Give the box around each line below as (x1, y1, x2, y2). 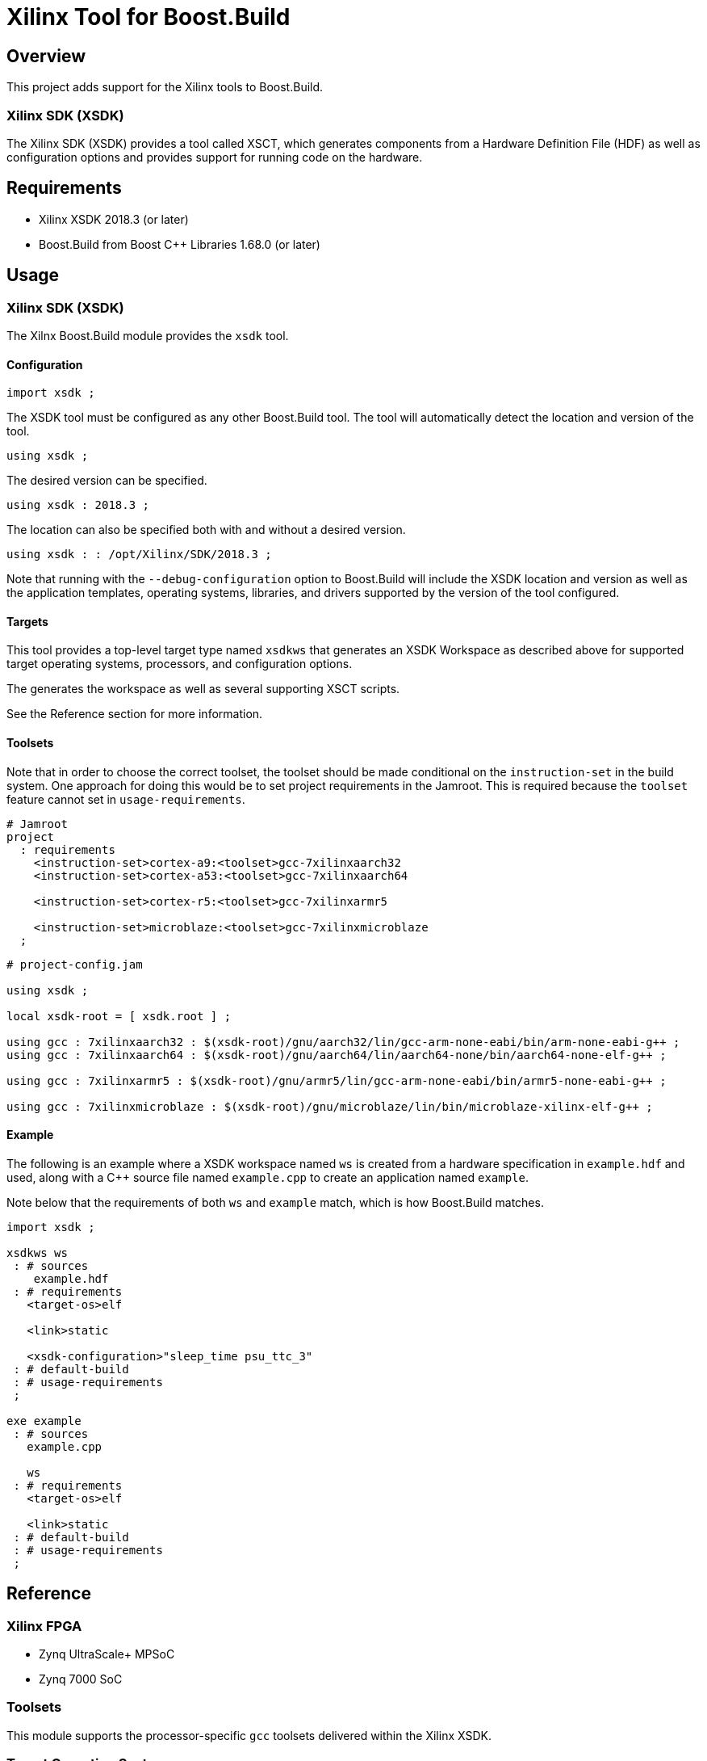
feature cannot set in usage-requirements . (6, 792, 245, 806)
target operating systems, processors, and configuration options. (6, 657, 353, 671)
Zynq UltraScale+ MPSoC (39, 1647, 175, 1662)
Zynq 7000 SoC (39, 1672, 123, 1687)
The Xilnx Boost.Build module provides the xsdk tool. (6, 328, 289, 343)
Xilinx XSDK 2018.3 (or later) (39, 212, 189, 226)
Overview (6, 45, 86, 66)
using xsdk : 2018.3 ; (6, 498, 150, 512)
